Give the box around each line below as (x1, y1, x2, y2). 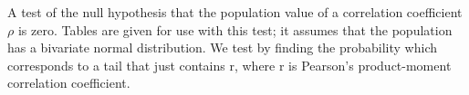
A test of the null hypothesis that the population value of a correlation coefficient (7, 3, 463, 21)
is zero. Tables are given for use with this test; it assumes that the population (17, 20, 453, 39)
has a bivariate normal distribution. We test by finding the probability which (7, 38, 438, 57)
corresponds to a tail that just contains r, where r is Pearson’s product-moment (7, 55, 452, 74)
